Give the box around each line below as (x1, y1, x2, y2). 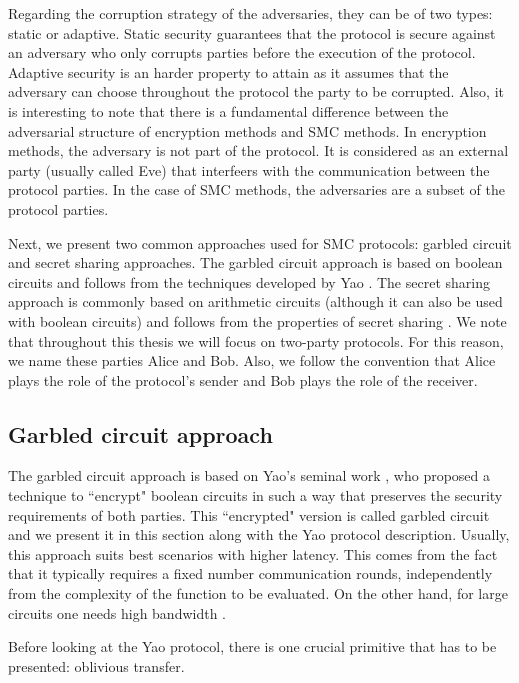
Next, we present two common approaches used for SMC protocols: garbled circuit (8, 232, 512, 253)
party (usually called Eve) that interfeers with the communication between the (8, 159, 490, 180)
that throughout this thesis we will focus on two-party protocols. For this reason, (8, 330, 504, 351)
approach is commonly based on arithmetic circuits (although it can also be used (8, 291, 503, 312)
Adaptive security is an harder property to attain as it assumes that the (8, 61, 449, 82)
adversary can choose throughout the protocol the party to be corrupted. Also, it (8, 81, 504, 102)
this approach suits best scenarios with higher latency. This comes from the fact (8, 543, 498, 564)
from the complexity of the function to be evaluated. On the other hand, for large (8, 583, 508, 604)
